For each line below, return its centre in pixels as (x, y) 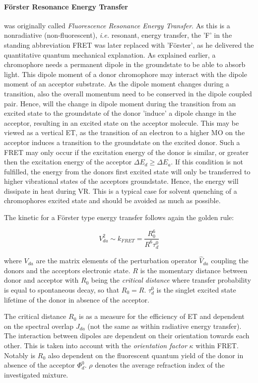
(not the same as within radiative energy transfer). (164, 326)
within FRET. (217, 345)
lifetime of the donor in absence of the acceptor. (77, 299)
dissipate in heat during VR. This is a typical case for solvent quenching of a (121, 191)
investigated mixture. (36, 374)
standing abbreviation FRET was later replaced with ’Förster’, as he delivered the (129, 44)
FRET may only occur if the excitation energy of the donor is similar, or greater (126, 152)
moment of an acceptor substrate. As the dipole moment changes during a (117, 84)
